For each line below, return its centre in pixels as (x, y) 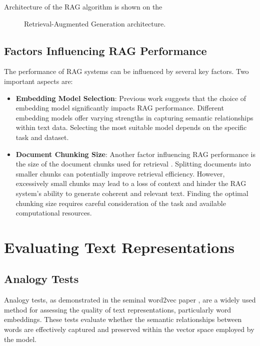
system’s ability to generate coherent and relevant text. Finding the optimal (132, 193)
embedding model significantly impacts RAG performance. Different (120, 108)
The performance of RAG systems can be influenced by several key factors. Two (126, 71)
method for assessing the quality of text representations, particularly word (118, 309)
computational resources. (54, 213)
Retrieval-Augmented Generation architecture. (95, 23)
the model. (20, 339)
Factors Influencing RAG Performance (105, 50)
